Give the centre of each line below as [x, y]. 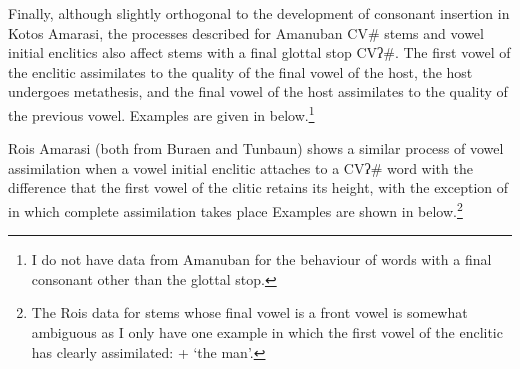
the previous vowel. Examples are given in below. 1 [161, 113]
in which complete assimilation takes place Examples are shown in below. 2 [235, 209]
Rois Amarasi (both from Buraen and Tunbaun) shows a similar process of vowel [256, 148]
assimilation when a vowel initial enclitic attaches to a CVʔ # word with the [240, 167]
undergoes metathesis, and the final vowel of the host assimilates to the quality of [258, 91]
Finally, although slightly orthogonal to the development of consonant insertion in [259, 13]
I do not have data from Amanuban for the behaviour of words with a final [261, 259]
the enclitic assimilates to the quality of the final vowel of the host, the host [240, 71]
